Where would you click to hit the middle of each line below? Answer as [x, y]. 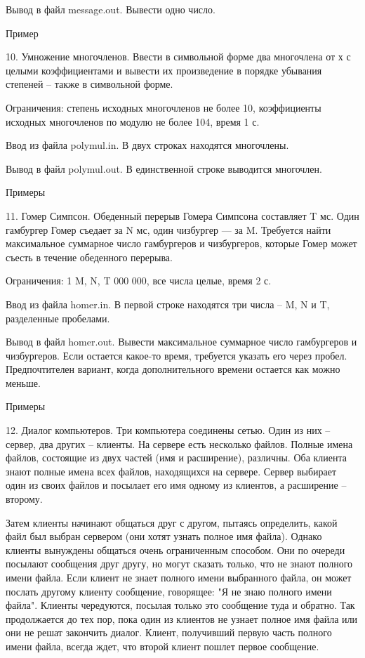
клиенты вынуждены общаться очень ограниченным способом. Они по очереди [175, 550]
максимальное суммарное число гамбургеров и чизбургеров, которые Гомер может [181, 243]
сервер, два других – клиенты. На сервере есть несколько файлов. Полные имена [179, 443]
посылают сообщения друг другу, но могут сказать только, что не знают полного [179, 564]
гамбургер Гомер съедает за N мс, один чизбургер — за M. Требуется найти [168, 229]
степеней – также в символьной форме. [89, 84]
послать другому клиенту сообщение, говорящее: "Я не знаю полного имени [169, 591]
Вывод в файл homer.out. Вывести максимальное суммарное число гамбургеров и [181, 342]
